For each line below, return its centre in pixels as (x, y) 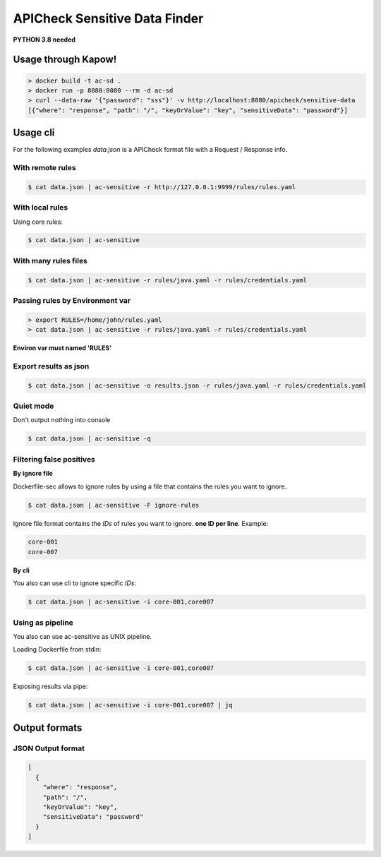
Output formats (48, 727)
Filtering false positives (54, 459)
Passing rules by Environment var (72, 300)
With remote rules (45, 167)
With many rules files (50, 260)
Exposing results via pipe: (50, 687)
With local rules (41, 208)
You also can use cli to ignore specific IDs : (75, 583)
